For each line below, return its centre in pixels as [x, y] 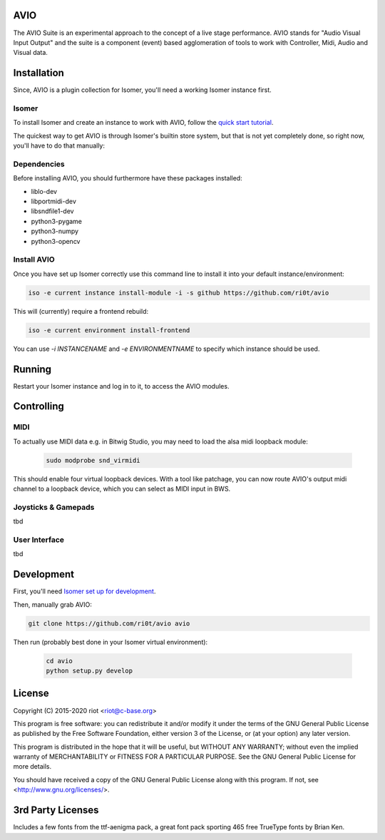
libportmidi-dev [53, 201]
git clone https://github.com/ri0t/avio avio [109, 623]
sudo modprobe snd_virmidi [93, 460]
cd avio [59, 661]
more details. [32, 767]
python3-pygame [56, 221]
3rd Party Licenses [56, 810]
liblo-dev [44, 191]
